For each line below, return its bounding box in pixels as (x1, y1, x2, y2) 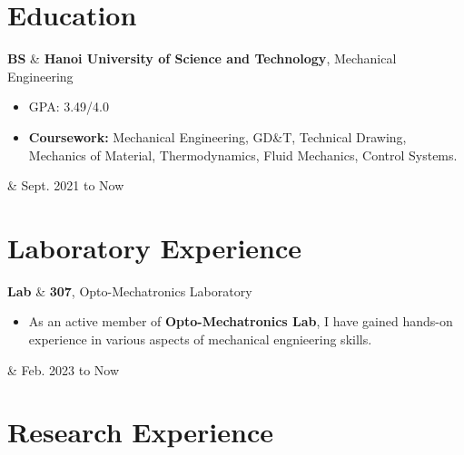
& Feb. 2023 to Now (7, 360, 120, 379)
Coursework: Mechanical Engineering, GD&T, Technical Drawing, (28, 127, 407, 146)
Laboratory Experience (7, 228, 302, 266)
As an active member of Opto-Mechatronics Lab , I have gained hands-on (28, 312, 453, 331)
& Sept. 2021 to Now (7, 176, 124, 195)
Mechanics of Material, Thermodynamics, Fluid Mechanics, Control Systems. (28, 145, 458, 164)
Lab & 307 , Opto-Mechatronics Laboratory (7, 281, 252, 300)
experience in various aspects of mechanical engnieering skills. (28, 330, 372, 348)
